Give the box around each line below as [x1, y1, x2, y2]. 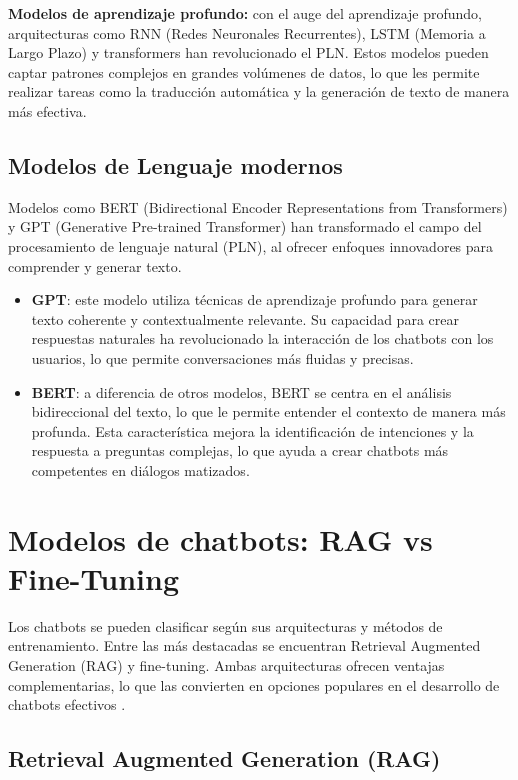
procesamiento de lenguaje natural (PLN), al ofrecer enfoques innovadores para [8, 235, 494, 256]
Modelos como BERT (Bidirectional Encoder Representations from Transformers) [8, 196, 508, 217]
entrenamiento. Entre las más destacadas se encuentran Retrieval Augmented [8, 635, 481, 656]
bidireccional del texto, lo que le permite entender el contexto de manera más [31, 401, 506, 422]
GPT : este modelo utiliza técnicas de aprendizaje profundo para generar [31, 289, 478, 310]
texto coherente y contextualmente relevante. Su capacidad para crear [31, 308, 459, 329]
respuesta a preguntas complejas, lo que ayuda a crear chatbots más [31, 440, 449, 461]
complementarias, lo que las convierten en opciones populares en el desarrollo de [8, 674, 500, 695]
